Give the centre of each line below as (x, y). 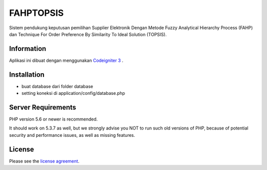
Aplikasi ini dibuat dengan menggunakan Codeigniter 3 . (66, 60)
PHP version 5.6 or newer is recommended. (53, 119)
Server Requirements (43, 107)
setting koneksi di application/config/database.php (73, 93)
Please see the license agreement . (44, 161)
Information (28, 49)
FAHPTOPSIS (36, 13)
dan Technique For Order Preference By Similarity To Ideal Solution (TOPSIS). (88, 34)
